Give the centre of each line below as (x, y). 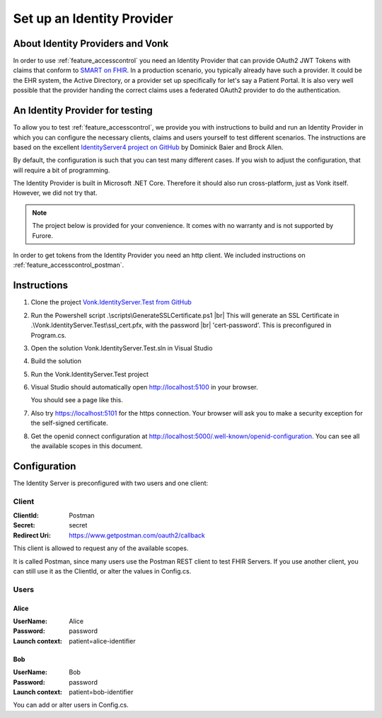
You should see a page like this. (77, 400)
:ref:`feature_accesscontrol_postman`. (68, 265)
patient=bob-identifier (101, 692)
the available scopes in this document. (87, 446)
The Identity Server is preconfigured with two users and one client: (111, 483)
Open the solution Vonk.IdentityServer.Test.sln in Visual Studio (122, 348)
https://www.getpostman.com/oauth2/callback (137, 535)
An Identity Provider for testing (83, 111)
